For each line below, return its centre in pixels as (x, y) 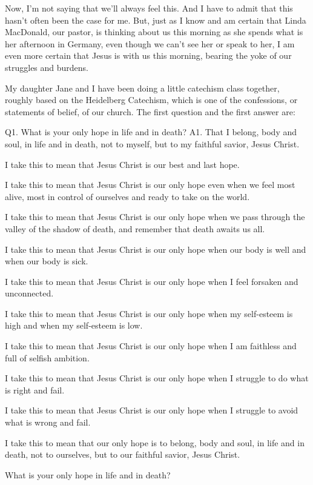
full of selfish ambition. (47, 357)
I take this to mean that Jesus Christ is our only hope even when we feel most (150, 185)
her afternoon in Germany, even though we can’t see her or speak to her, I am (150, 43)
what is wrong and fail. (48, 422)
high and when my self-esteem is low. (74, 325)
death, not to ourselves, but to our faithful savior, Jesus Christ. (123, 454)
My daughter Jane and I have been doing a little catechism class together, (142, 88)
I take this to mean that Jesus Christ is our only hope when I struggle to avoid (152, 410)
